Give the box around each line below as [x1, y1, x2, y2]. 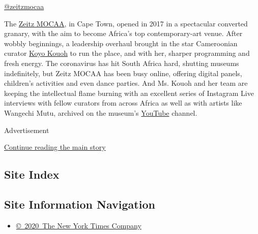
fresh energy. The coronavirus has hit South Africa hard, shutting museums [4, 57, 239, 68]
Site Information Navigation [4, 196, 155, 212]
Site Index [4, 166, 60, 182]
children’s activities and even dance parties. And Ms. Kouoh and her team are [4, 78, 248, 88]
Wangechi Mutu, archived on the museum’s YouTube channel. [4, 107, 197, 118]
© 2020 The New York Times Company [16, 220, 141, 230]
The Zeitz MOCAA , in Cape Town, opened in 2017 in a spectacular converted [4, 18, 248, 28]
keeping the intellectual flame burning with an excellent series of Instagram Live [4, 87, 254, 98]
